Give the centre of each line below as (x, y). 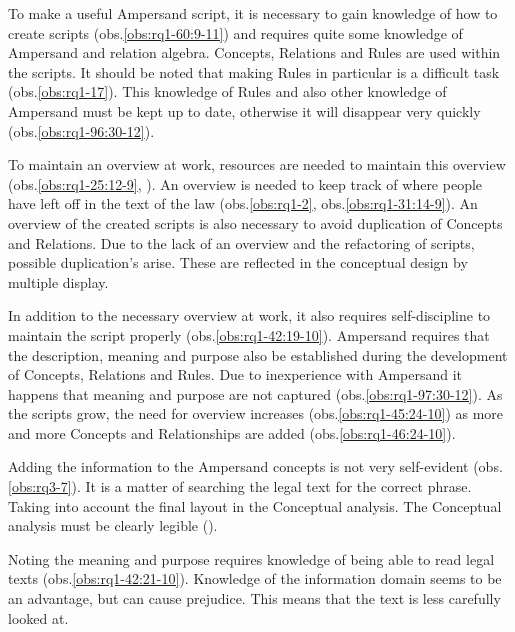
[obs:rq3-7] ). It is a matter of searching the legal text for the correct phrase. (240, 486)
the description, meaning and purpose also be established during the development (258, 354)
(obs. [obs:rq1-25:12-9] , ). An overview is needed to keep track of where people (245, 183)
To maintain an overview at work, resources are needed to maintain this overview (257, 164)
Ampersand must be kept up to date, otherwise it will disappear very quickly (244, 110)
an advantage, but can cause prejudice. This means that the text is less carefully (254, 598)
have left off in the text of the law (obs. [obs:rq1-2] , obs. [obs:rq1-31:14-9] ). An (243, 203)
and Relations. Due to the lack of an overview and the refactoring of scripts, (241, 242)
